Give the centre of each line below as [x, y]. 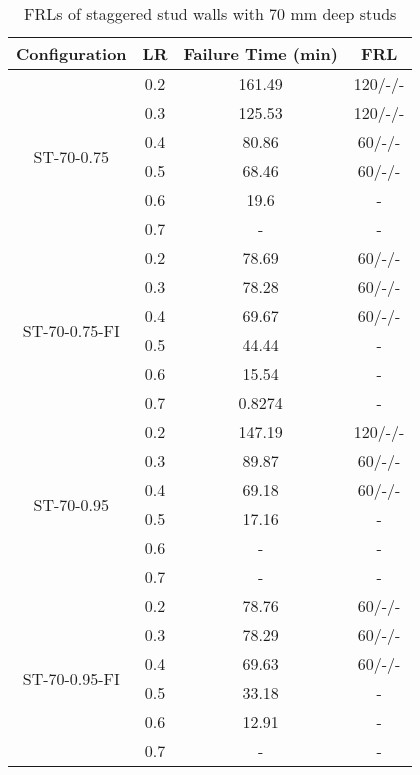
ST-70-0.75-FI [71, 330]
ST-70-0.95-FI [71, 678]
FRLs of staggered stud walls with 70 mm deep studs [210, 13]
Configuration [71, 53]
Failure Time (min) [260, 53]
